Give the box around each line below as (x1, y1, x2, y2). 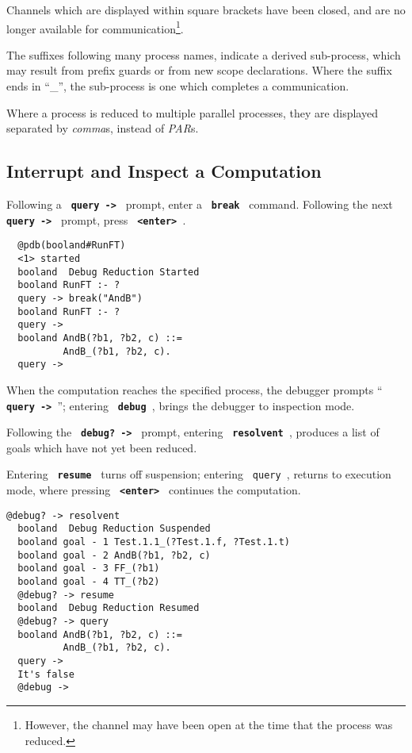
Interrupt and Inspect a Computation (6, 159, 322, 183)
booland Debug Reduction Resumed (17, 602, 200, 614)
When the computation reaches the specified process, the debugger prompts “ (6, 381, 383, 398)
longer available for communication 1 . (6, 17, 184, 36)
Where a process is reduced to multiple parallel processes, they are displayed (6, 104, 378, 121)
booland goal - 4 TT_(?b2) (17, 576, 160, 588)
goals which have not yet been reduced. (6, 439, 197, 455)
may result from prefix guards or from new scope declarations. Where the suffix (6, 62, 392, 79)
